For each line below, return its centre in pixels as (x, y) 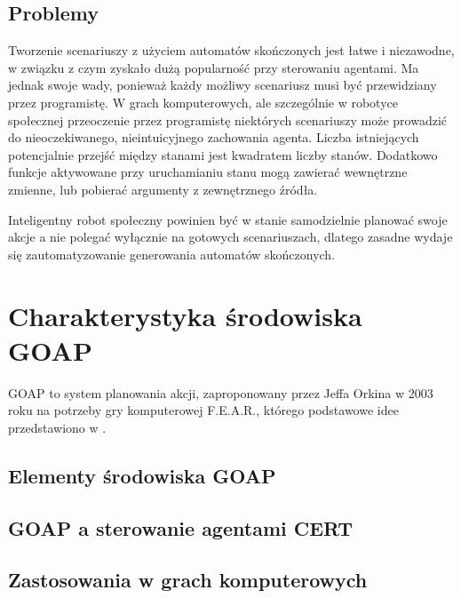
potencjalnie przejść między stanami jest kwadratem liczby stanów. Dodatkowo (223, 154)
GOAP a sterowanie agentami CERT (180, 527)
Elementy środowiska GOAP (142, 475)
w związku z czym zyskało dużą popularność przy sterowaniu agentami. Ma (214, 67)
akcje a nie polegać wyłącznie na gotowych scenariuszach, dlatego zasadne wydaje (230, 237)
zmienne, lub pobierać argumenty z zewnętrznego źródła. (163, 189)
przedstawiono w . (57, 427)
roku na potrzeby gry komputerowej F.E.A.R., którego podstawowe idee (203, 410)
